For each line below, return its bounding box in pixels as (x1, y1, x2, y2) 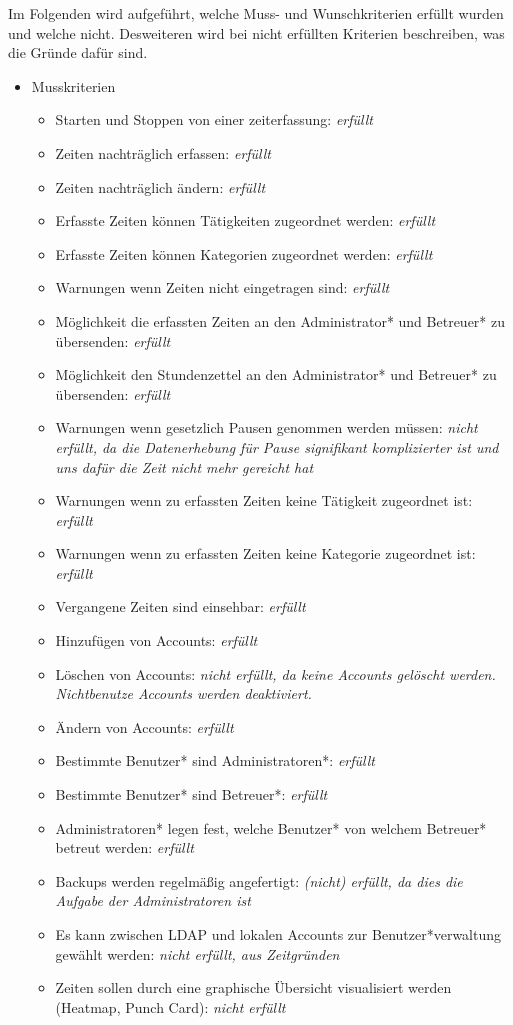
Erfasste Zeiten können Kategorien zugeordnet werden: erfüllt (55, 243, 433, 264)
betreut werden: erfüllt (55, 837, 194, 858)
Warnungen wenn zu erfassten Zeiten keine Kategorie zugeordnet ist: (55, 543, 476, 564)
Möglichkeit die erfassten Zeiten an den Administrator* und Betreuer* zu (55, 310, 505, 331)
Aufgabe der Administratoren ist (55, 890, 251, 911)
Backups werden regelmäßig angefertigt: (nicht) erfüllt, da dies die (55, 870, 463, 891)
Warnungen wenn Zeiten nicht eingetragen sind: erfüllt (55, 277, 390, 298)
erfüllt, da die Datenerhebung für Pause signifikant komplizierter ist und (55, 436, 499, 457)
